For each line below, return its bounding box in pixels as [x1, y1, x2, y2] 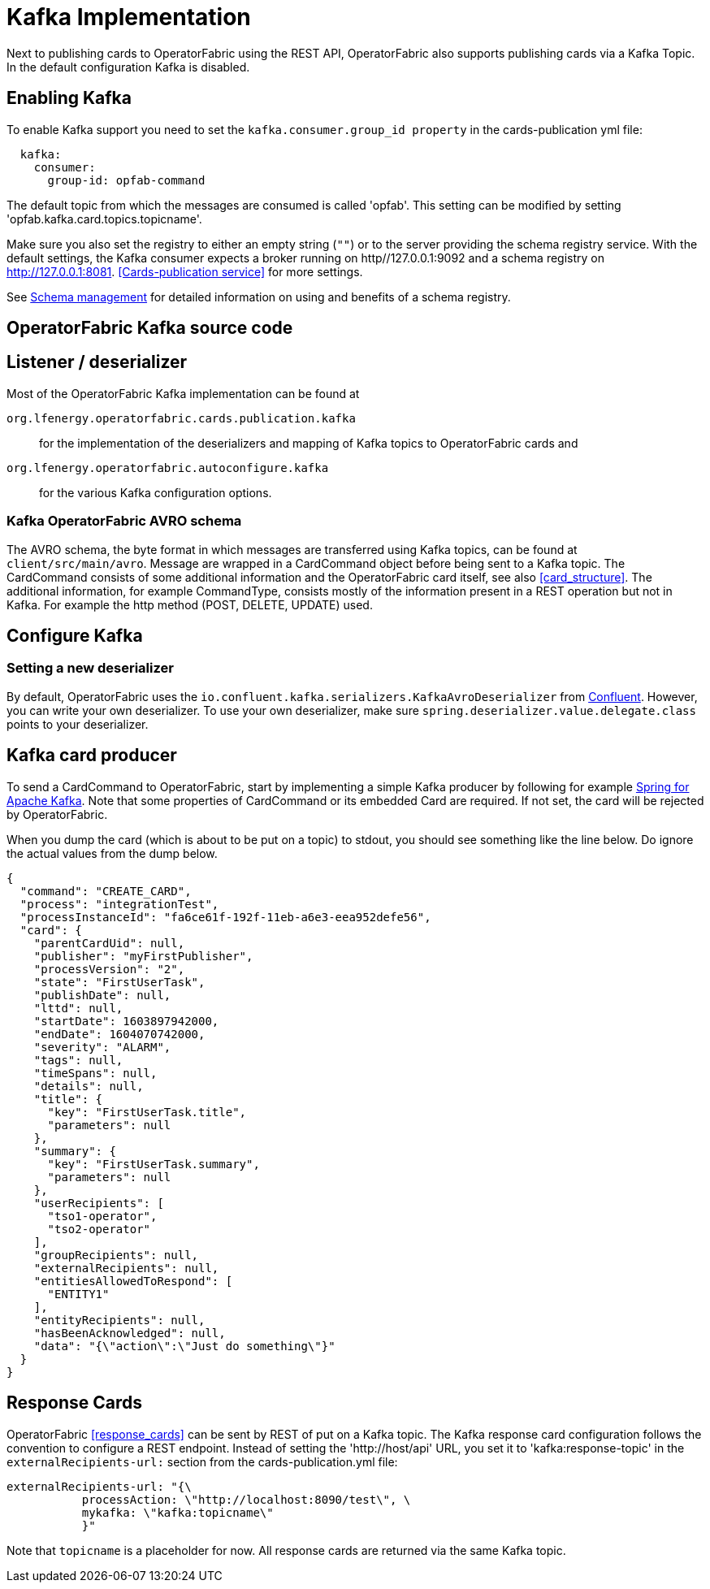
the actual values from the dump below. [6, 846, 218, 860]
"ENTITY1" [47, 1287, 110, 1301]
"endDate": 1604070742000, [33, 1027, 206, 1041]
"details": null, [33, 1079, 144, 1093]
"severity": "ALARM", [33, 1040, 171, 1054]
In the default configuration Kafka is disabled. [6, 59, 250, 74]
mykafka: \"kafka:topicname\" [81, 1505, 274, 1519]
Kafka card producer [6, 745, 177, 766]
